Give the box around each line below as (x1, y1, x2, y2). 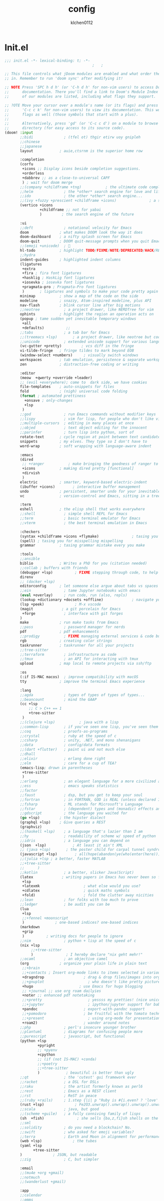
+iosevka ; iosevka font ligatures (22, 280, 95, 285)
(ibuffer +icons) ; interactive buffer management (20, 484, 141, 489)
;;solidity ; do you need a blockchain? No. (20, 1125, 132, 1130)
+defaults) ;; (22, 325, 70, 330)
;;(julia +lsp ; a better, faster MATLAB (20, 856, 106, 862)
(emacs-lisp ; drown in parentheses (20, 765, 93, 770)
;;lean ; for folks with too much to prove (20, 897, 139, 902)
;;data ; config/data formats (20, 743, 110, 747)
